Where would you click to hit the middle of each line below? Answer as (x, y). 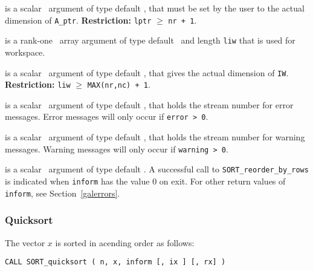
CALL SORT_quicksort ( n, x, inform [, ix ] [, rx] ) (115, 262)
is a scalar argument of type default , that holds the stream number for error (149, 104)
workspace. (25, 52)
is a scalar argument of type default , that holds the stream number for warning (155, 137)
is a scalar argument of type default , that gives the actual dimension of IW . (147, 72)
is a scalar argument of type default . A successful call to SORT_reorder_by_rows (157, 169)
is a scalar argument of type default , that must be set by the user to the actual (155, 8)
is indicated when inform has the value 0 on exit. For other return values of (145, 181)
